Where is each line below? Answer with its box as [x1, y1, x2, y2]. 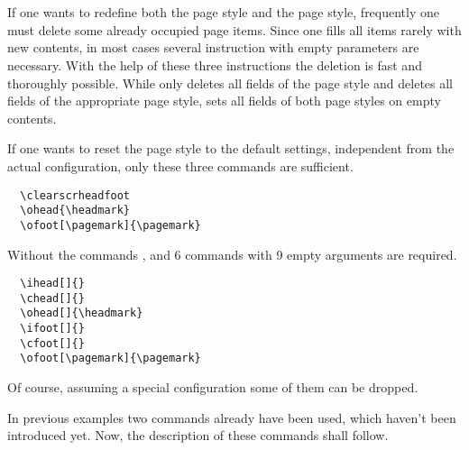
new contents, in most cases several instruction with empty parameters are [7, 38, 419, 57]
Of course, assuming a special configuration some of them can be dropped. [7, 378, 418, 397]
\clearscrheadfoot [20, 188, 131, 202]
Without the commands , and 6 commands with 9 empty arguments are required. [7, 244, 457, 263]
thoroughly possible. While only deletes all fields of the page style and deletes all [7, 73, 454, 92]
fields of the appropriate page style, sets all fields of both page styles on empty [7, 91, 441, 110]
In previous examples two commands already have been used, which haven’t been [7, 408, 456, 427]
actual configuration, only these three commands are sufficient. [7, 156, 354, 175]
